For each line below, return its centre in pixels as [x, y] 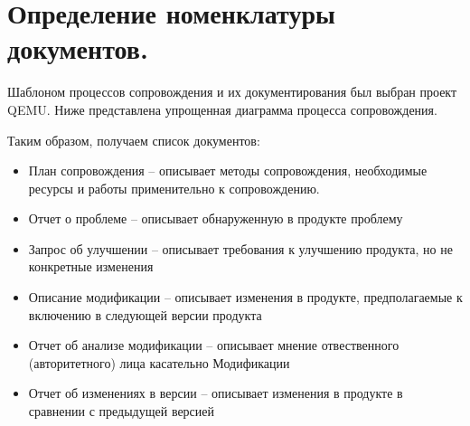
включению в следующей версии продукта [145, 314]
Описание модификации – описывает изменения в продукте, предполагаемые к [245, 297]
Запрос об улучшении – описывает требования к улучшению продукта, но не [240, 248]
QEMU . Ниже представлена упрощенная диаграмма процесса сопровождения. [222, 109]
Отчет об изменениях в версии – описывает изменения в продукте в [216, 393]
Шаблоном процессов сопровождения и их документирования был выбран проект [232, 92]
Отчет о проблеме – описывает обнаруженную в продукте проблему [216, 218]
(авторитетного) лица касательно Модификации [159, 362]
